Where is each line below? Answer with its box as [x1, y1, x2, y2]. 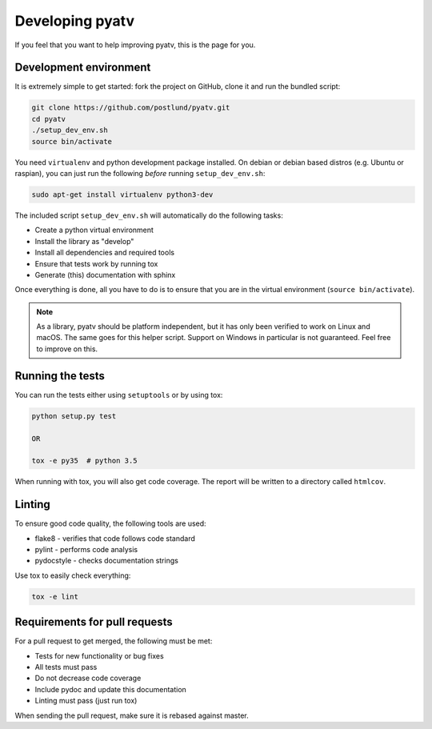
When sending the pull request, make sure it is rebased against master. [14, 711, 249, 720]
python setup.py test [31, 411, 117, 420]
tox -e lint [31, 592, 79, 601]
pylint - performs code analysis [34, 544, 138, 554]
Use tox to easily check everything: [14, 571, 131, 580]
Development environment [14, 61, 151, 74]
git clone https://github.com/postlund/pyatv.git [31, 103, 230, 112]
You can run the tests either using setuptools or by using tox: [14, 390, 223, 399]
